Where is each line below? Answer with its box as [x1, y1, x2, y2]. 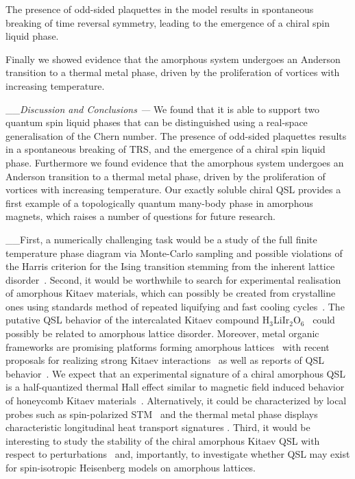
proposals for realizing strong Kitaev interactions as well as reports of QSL [5, 353, 324, 367]
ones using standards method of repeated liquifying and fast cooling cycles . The [5, 299, 345, 313]
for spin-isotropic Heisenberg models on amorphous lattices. [5, 460, 256, 474]
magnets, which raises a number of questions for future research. [5, 209, 276, 223]
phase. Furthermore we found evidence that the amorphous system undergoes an [5, 155, 344, 169]
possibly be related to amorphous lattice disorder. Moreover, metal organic [5, 326, 319, 341]
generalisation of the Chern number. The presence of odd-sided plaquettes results [5, 128, 347, 143]
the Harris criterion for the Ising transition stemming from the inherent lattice [5, 259, 335, 273]
